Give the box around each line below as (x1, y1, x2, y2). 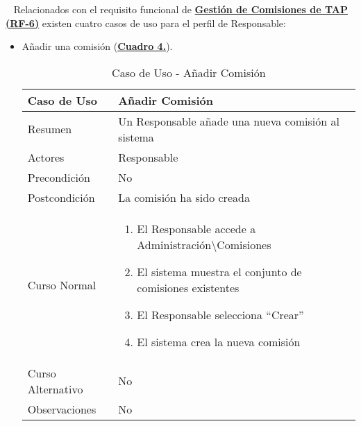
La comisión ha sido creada (118, 189, 250, 205)
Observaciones (27, 400, 96, 417)
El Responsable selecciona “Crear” (137, 306, 304, 323)
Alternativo (27, 380, 83, 397)
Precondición (27, 169, 90, 185)
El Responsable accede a (137, 220, 256, 237)
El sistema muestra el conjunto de (137, 263, 302, 280)
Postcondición (27, 189, 95, 205)
